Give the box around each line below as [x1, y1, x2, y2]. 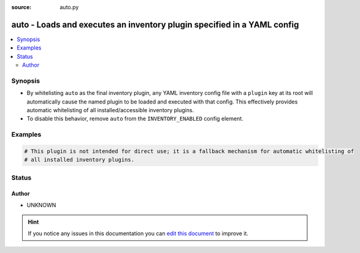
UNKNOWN [26, 201, 56, 208]
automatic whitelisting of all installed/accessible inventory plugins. [26, 107, 194, 113]
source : [11, 4, 32, 10]
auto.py [59, 4, 79, 10]
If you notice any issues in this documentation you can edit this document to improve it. [28, 230, 248, 237]
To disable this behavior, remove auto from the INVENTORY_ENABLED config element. [26, 115, 243, 123]
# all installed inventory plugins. [24, 156, 135, 164]
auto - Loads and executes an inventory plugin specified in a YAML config [11, 19, 299, 30]
